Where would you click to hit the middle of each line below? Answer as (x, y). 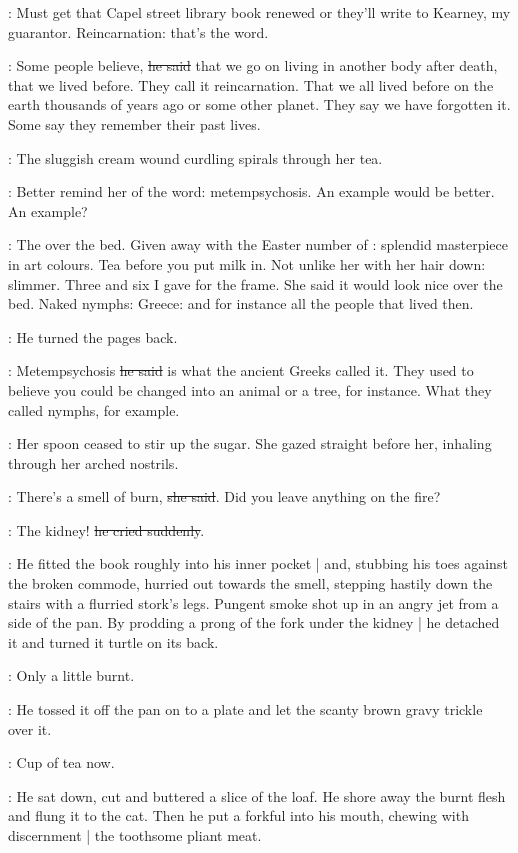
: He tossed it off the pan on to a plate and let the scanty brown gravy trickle (245, 709)
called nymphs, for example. (94, 409)
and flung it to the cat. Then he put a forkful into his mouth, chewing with (238, 815)
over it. (30, 728)
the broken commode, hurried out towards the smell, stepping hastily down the (250, 583)
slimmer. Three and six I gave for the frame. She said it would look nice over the (255, 283)
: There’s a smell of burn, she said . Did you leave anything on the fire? (224, 496)
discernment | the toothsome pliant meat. (135, 835)
